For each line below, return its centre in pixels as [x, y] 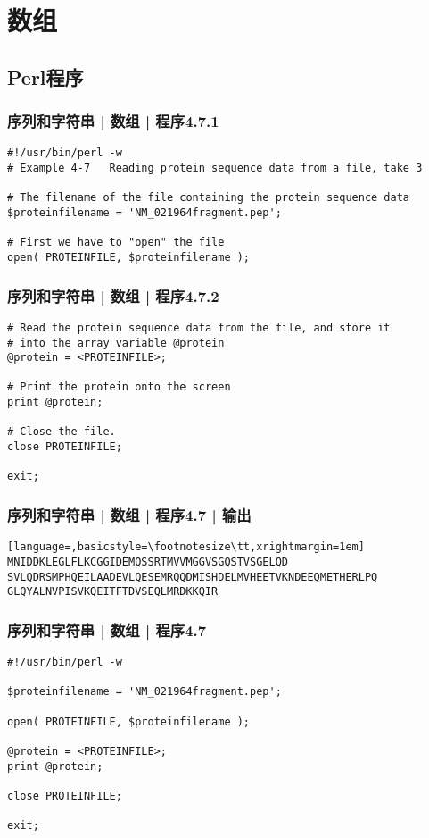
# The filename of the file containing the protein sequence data [209, 198]
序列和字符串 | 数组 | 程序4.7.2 [113, 295]
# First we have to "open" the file [116, 243]
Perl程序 [45, 76]
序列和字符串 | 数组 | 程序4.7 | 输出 [129, 514]
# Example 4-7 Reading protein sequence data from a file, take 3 [215, 168]
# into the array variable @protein [116, 343]
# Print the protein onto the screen [119, 387]
